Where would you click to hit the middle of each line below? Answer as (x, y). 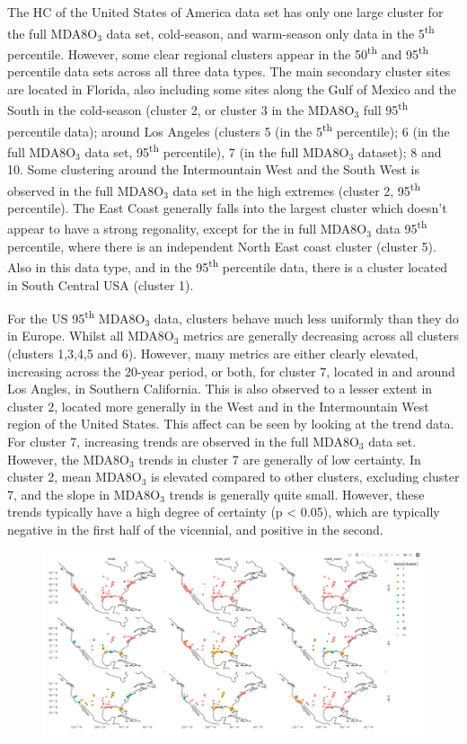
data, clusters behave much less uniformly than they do (306, 318)
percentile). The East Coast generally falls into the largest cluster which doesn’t (227, 207)
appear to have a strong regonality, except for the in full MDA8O (187, 229)
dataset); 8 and (400, 151)
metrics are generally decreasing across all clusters (321, 336)
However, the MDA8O (68, 459)
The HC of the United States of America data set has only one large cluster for (225, 12)
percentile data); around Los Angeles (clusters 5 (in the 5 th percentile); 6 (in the (229, 129)
